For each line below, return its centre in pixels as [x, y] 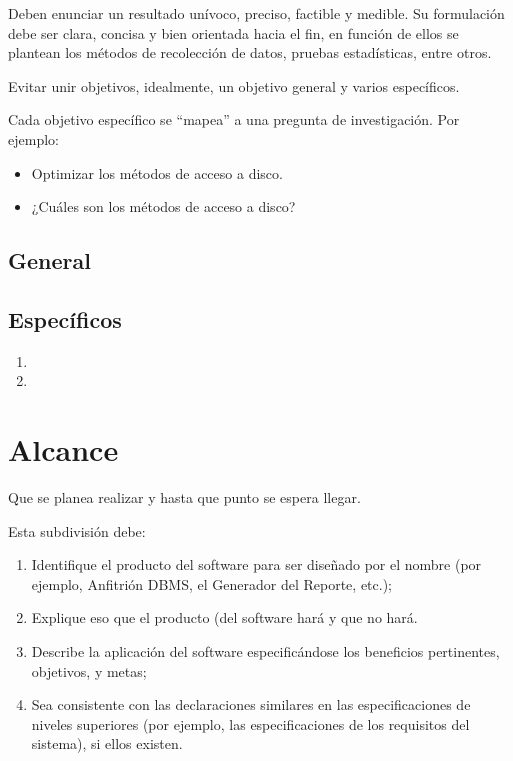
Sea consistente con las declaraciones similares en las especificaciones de [251, 704]
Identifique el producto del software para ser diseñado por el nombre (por [256, 564]
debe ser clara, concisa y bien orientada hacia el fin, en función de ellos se [233, 32]
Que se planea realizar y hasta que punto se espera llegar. [184, 497]
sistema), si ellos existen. [107, 743]
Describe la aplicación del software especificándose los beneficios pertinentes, [265, 651]
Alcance [63, 449]
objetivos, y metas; [89, 670]
